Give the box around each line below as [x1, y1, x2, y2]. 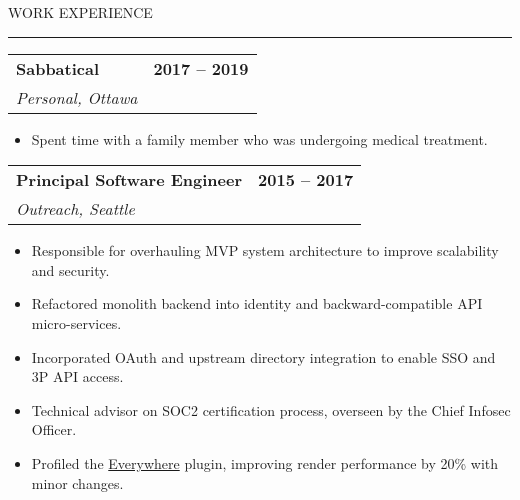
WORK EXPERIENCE [8, 2, 153, 22]
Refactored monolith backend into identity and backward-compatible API [31, 293, 483, 314]
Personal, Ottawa [16, 85, 138, 109]
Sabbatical [16, 56, 100, 80]
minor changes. [31, 472, 124, 493]
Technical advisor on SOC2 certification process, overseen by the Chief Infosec [31, 399, 511, 420]
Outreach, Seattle [16, 197, 135, 221]
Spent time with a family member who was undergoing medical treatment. [31, 128, 488, 149]
